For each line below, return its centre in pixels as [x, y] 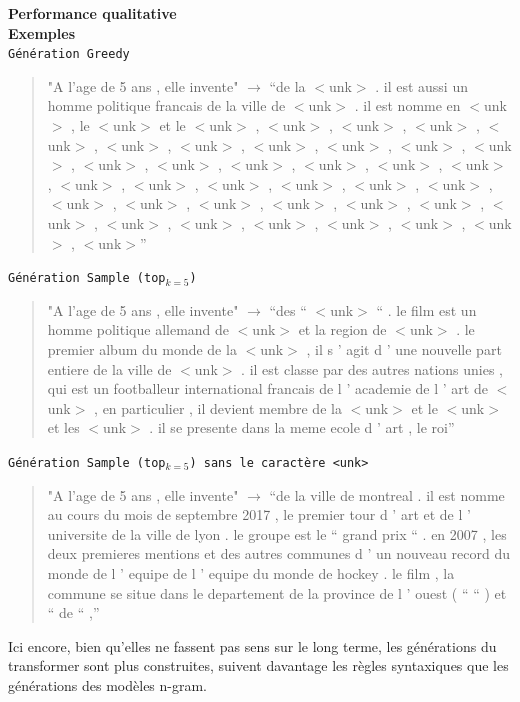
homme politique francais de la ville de [166, 105]
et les [63, 427]
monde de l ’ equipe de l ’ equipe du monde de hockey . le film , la [251, 573]
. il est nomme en [407, 105]
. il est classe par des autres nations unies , [372, 368]
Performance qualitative [92, 13]
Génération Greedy [69, 54]
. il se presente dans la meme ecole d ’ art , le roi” [302, 427]
